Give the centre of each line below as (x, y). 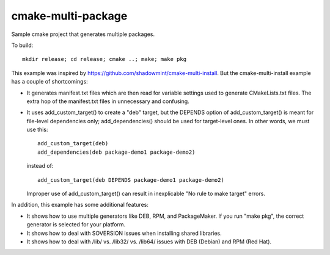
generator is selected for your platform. (76, 224)
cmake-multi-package (69, 16)
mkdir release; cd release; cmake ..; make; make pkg (104, 59)
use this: (37, 130)
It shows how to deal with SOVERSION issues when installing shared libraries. (124, 233)
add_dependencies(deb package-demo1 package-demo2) (116, 152)
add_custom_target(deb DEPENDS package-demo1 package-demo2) (131, 180)
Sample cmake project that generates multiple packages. (83, 34)
